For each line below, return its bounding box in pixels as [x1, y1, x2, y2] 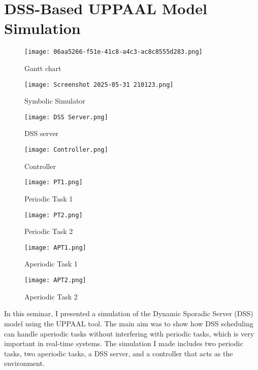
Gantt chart [24, 62, 61, 73]
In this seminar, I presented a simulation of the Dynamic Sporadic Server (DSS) [4, 308, 253, 319]
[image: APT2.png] [24, 277, 86, 284]
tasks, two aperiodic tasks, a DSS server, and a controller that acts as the [4, 348, 233, 358]
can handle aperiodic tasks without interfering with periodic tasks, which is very [4, 328, 254, 339]
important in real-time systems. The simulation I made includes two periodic [4, 338, 243, 349]
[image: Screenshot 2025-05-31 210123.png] [24, 81, 174, 88]
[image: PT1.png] [24, 179, 83, 186]
